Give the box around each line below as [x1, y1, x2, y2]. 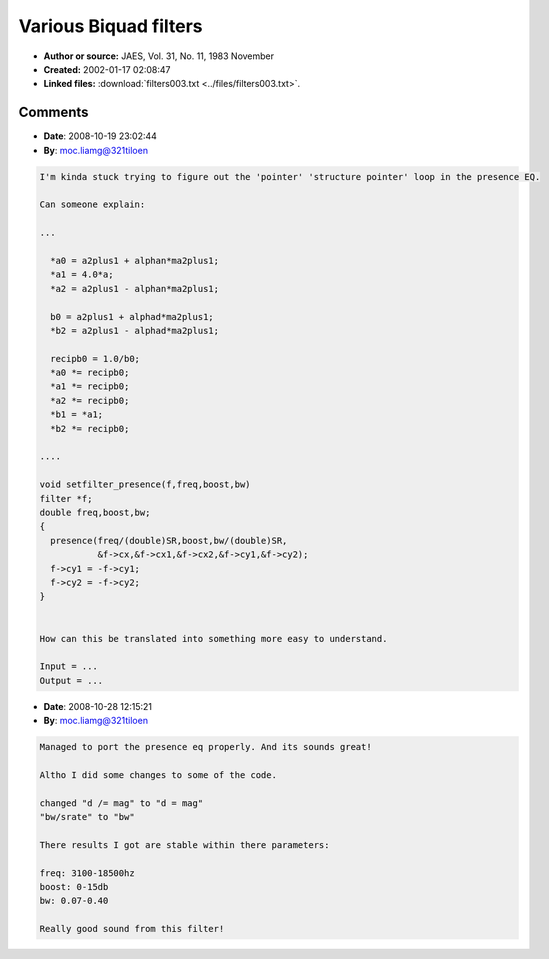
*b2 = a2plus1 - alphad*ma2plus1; [50, 325, 220, 336]
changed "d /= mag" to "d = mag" [39, 797, 204, 809]
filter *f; [39, 493, 93, 504]
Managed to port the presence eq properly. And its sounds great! [39, 741, 372, 753]
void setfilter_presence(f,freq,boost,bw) [39, 479, 251, 490]
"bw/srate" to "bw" [39, 811, 135, 822]
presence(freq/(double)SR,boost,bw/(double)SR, [50, 535, 288, 546]
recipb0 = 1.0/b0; [50, 353, 140, 364]
